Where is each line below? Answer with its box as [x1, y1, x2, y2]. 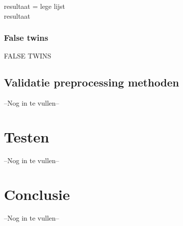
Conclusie [4, 184, 70, 204]
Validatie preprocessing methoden [4, 75, 180, 90]
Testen [4, 126, 49, 146]
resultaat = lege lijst [4, 1, 66, 11]
